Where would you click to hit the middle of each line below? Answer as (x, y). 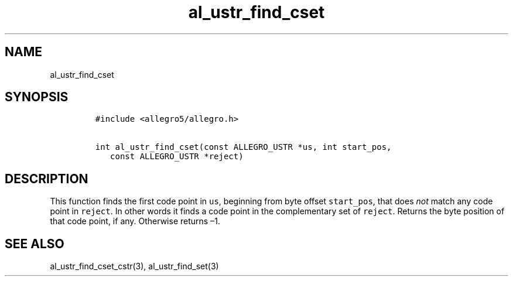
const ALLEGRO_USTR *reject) (177, 157)
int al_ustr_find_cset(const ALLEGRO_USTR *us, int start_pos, (243, 147)
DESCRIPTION (47, 179)
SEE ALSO (35, 244)
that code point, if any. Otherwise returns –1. (135, 221)
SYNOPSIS (37, 97)
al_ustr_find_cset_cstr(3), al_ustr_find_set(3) (134, 266)
